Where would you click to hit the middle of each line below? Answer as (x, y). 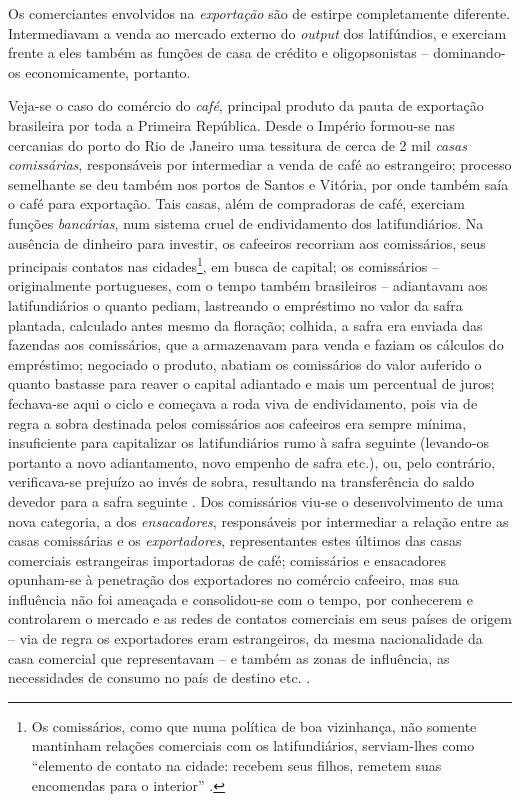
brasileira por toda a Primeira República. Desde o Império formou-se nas (231, 124)
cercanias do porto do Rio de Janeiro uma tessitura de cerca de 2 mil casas (237, 144)
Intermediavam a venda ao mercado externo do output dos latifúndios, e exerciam (257, 32)
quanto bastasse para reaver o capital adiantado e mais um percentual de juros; (251, 383)
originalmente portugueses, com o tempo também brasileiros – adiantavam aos (248, 285)
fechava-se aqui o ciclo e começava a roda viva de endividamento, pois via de (243, 402)
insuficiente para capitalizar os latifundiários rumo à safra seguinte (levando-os (248, 442)
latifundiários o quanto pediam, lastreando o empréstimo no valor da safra (235, 304)
